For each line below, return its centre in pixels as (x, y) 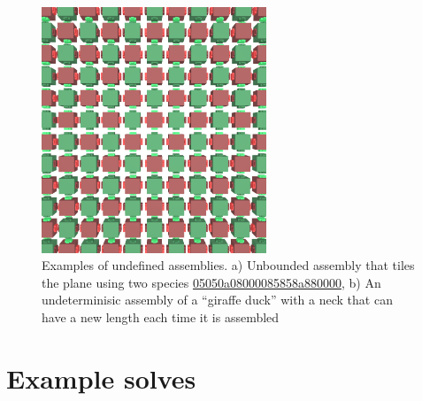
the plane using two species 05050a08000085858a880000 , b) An (211, 282)
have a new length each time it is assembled (161, 316)
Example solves (101, 378)
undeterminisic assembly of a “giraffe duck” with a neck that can (217, 300)
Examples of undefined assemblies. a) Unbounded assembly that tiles (228, 265)
